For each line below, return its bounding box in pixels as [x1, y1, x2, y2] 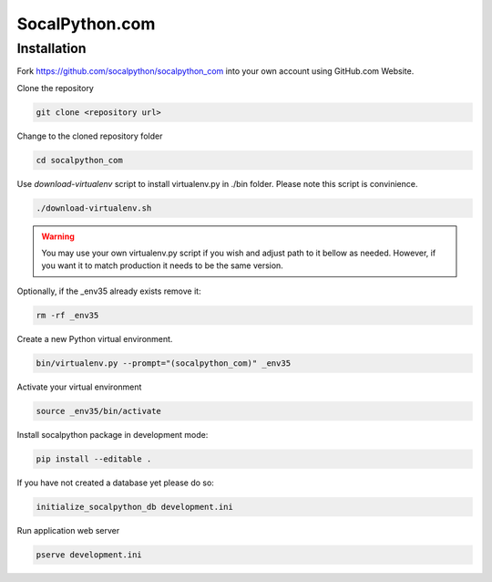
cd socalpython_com [36, 155, 123, 165]
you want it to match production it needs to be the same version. [41, 260, 284, 271]
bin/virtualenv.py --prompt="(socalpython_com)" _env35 [36, 358, 292, 369]
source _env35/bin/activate [36, 406, 161, 416]
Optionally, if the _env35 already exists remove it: [16, 286, 201, 296]
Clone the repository [16, 82, 95, 93]
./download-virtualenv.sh [36, 203, 152, 213]
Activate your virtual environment [16, 381, 142, 392]
